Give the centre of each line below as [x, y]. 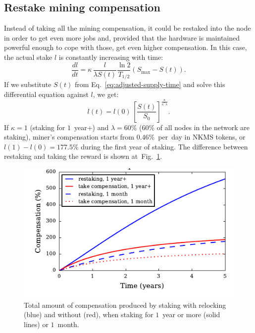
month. [68, 324]
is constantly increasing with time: [111, 57]
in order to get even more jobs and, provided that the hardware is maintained [122, 37]
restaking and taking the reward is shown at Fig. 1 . [83, 156]
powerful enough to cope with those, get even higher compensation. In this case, [126, 47]
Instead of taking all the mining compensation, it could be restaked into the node [127, 28]
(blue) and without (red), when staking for [89, 314]
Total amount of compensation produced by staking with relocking [125, 305]
